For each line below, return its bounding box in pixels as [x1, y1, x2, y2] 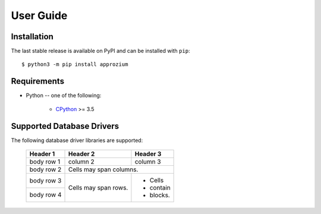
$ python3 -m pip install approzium [21, 61, 128, 68]
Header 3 [134, 150, 162, 158]
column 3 [134, 158, 161, 166]
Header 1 [29, 150, 55, 158]
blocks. [149, 191, 171, 199]
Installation [11, 32, 53, 42]
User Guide [11, 9, 68, 22]
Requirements [11, 76, 65, 86]
